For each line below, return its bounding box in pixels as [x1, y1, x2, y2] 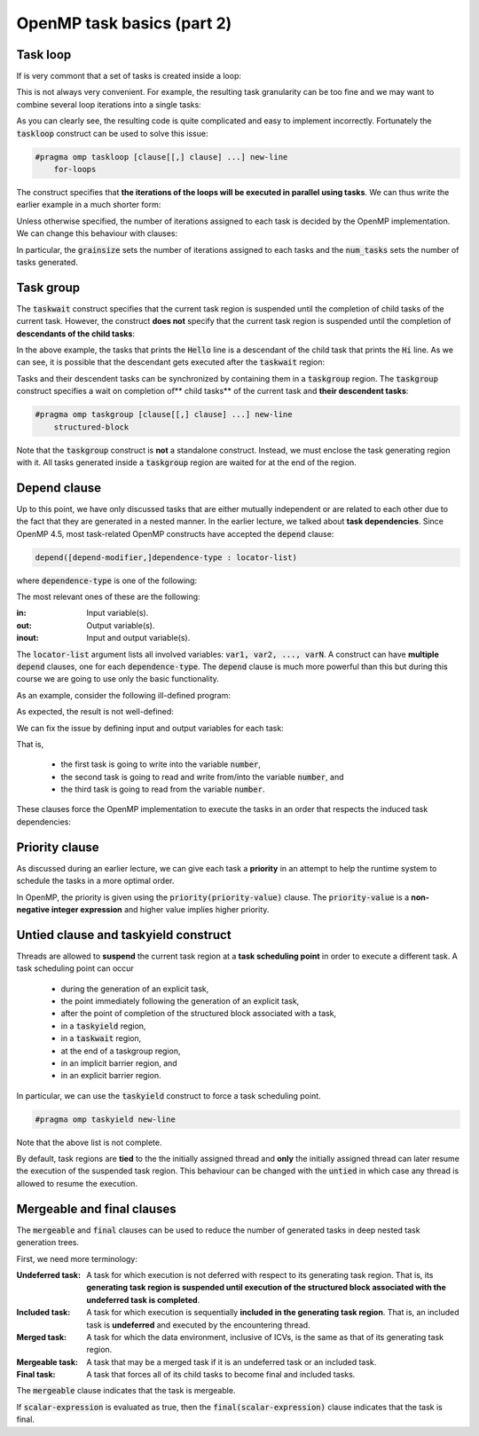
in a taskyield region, [60, 1021, 146, 1031]
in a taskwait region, [60, 1033, 142, 1044]
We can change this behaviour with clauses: [16, 228, 178, 239]
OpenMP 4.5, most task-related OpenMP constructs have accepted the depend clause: [16, 528, 334, 539]
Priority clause [16, 840, 99, 855]
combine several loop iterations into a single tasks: [16, 99, 201, 110]
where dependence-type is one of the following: [16, 575, 198, 586]
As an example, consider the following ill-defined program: [16, 690, 231, 700]
